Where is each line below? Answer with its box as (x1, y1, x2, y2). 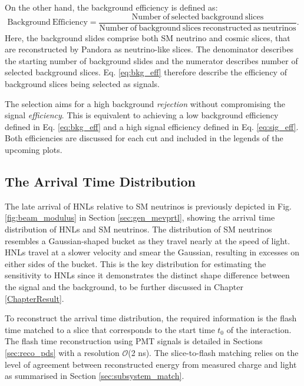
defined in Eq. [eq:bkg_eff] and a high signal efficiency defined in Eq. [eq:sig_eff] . (5, 120, 299, 132)
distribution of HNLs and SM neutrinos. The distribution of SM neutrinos (5, 222, 272, 235)
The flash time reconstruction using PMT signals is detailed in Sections (5, 335, 263, 347)
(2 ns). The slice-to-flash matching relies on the (128, 346, 299, 358)
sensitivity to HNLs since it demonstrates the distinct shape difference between (5, 269, 290, 281)
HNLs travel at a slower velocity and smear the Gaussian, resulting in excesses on (5, 246, 300, 258)
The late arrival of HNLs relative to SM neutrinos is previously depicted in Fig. (5, 199, 292, 212)
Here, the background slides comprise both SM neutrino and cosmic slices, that (5, 31, 290, 44)
